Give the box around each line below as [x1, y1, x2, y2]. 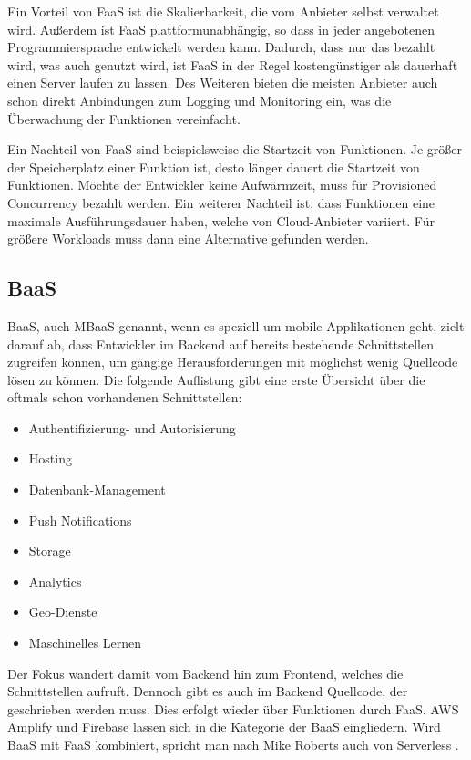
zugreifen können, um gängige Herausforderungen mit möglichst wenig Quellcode [7, 352, 458, 371]
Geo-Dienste [28, 602, 97, 621]
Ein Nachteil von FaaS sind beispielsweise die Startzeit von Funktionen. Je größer [7, 140, 463, 159]
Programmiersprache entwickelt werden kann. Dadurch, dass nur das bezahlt [7, 37, 435, 57]
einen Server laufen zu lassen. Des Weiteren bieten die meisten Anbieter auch [7, 73, 438, 92]
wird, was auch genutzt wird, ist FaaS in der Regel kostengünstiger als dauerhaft [7, 55, 458, 74]
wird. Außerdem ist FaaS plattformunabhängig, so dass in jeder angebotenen [7, 19, 435, 38]
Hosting [28, 449, 72, 468]
